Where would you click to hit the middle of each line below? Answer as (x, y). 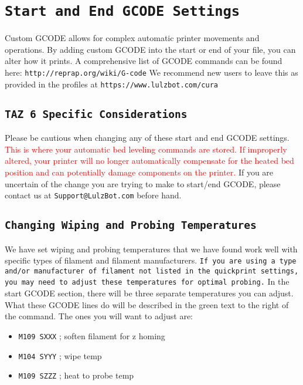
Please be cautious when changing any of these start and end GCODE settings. (147, 138)
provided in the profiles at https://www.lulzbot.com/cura (111, 84)
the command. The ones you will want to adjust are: (99, 316)
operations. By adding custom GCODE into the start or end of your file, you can (150, 49)
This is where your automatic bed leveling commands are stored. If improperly (146, 149)
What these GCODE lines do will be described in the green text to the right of (147, 304)
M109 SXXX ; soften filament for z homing (92, 335)
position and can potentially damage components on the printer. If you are (139, 172)
